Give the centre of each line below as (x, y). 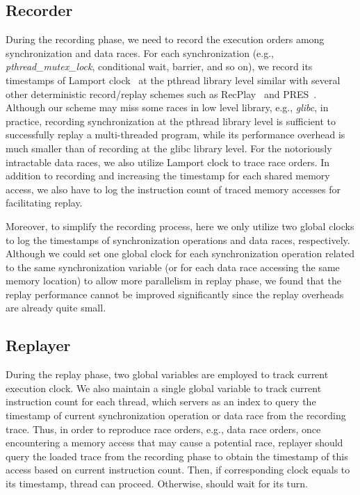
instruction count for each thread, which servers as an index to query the (161, 401)
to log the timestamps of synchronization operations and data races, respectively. (178, 240)
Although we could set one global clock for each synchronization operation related (180, 253)
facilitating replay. (44, 203)
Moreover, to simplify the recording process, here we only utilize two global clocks (180, 226)
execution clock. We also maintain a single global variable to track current (164, 388)
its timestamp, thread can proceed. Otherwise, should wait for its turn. (157, 484)
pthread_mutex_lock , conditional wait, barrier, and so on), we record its (159, 66)
